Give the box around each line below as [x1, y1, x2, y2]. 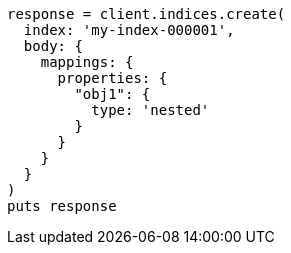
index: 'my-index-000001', [23, 22, 235, 38]
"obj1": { [74, 86, 151, 102]
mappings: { [40, 54, 134, 70]
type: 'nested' [91, 102, 210, 118]
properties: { [57, 70, 168, 86]
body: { [23, 38, 83, 54]
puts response [7, 198, 117, 214]
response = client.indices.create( [7, 6, 286, 22]
